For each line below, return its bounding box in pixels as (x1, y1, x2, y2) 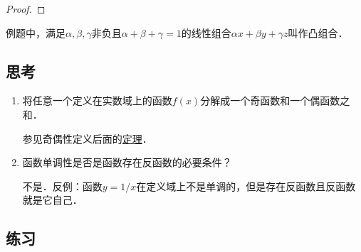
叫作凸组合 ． (288, 25, 348, 40)
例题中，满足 (6, 25, 66, 40)
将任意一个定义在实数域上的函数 (22, 93, 172, 108)
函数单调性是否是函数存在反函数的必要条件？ (22, 155, 232, 170)
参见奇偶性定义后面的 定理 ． (22, 131, 152, 146)
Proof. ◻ (6, 1, 46, 16)
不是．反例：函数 (22, 178, 103, 193)
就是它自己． (22, 192, 83, 207)
